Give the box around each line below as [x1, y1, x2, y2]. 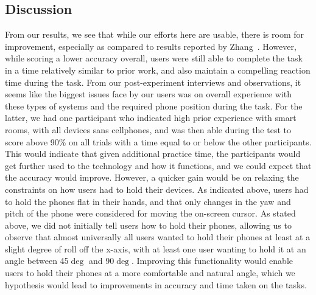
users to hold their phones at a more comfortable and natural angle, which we [5, 266, 295, 279]
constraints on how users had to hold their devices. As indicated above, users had [5, 182, 309, 195]
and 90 [89, 254, 114, 267]
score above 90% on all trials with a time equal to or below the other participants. [5, 135, 312, 148]
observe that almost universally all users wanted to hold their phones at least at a [5, 231, 311, 243]
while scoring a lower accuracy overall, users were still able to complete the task [5, 52, 303, 64]
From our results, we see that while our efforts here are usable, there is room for [5, 28, 304, 41]
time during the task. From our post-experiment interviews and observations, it [5, 75, 301, 88]
